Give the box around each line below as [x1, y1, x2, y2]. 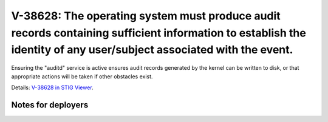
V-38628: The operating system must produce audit [11, 9, 281, 22]
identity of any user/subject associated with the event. [11, 43, 293, 57]
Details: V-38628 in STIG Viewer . [11, 84, 94, 91]
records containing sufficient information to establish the [11, 26, 306, 39]
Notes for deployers [11, 100, 89, 110]
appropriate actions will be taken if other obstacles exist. [11, 73, 153, 80]
